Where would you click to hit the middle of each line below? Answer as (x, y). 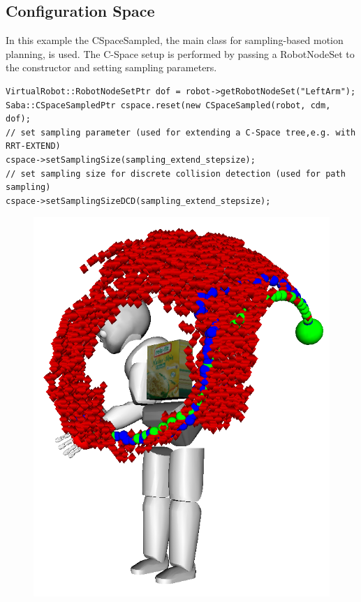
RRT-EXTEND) (33, 146)
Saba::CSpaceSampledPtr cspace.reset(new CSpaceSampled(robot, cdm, (168, 105)
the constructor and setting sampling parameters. (111, 67)
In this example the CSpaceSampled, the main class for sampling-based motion (175, 40)
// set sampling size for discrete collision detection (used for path (176, 174)
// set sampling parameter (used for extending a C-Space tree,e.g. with (181, 132)
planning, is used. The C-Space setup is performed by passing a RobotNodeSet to (180, 53)
